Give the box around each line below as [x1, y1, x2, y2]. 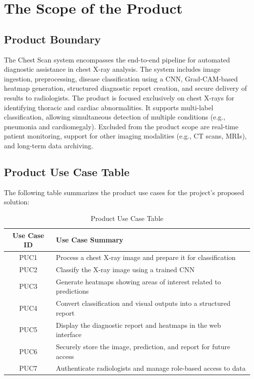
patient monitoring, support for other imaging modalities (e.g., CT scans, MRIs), [4, 131, 247, 141]
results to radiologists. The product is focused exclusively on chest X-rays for [4, 92, 234, 102]
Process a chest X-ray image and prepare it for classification [56, 252, 236, 262]
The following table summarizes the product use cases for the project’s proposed [4, 187, 244, 197]
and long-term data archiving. [4, 140, 93, 150]
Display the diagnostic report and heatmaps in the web [56, 319, 221, 330]
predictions [56, 286, 89, 296]
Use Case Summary [56, 235, 124, 245]
